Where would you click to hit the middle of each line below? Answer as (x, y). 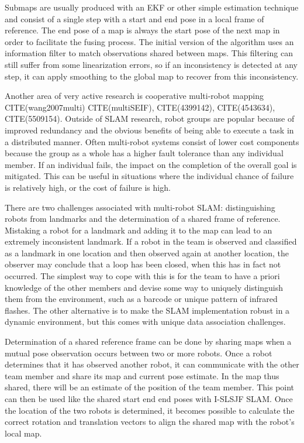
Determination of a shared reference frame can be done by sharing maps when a (148, 341)
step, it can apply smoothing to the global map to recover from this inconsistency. (152, 76)
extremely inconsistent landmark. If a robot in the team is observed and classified (151, 241)
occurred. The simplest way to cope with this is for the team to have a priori (142, 276)
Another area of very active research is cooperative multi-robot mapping (134, 96)
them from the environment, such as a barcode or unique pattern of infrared (141, 299)
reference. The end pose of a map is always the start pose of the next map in (142, 30)
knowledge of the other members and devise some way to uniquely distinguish (144, 287)
